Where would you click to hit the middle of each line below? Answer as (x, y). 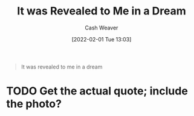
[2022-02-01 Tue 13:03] (102, 39)
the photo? (34, 104)
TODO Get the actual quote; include (97, 91)
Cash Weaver (102, 28)
